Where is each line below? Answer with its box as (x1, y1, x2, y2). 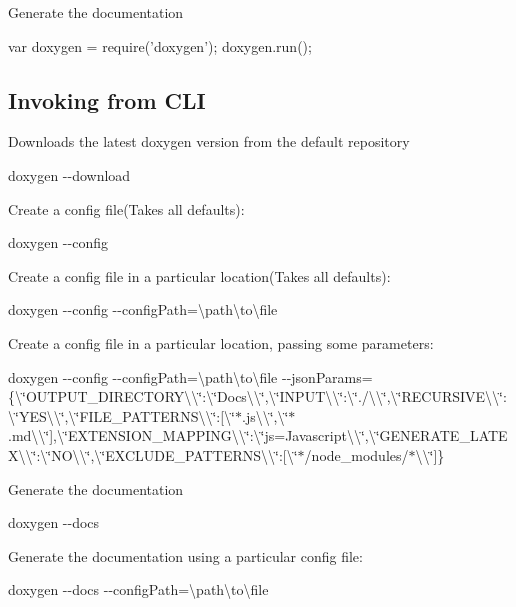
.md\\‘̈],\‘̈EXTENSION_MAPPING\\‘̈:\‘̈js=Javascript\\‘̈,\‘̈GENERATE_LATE (8, 425, 508, 446)
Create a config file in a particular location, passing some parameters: (8, 332, 434, 353)
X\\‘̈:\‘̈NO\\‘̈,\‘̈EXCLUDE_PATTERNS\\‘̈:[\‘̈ (8, 444, 298, 465)
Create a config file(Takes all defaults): (8, 198, 245, 219)
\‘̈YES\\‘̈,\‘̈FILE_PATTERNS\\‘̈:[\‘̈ (8, 405, 235, 426)
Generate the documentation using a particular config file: (8, 545, 363, 566)
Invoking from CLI (8, 84, 206, 115)
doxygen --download (8, 164, 131, 185)
